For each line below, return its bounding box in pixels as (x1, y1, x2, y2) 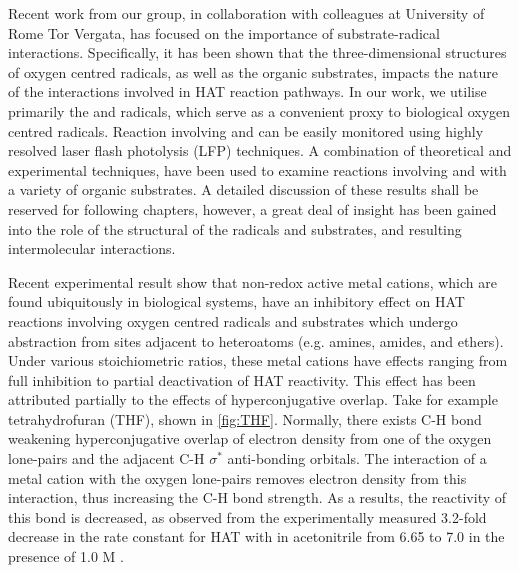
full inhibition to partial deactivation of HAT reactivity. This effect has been (8, 369, 476, 390)
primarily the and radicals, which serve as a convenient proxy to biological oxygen (8, 100, 511, 121)
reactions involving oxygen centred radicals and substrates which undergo (8, 310, 458, 331)
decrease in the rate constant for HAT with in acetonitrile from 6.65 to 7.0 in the (8, 526, 505, 547)
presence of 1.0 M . (8, 546, 124, 567)
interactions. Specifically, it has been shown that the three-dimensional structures (8, 42, 507, 63)
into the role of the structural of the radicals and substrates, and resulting (8, 218, 462, 239)
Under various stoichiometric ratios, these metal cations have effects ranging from (8, 350, 508, 371)
